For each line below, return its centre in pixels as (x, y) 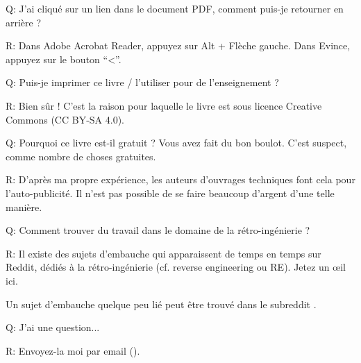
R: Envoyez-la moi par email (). (73, 350)
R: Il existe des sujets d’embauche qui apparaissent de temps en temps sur (163, 253)
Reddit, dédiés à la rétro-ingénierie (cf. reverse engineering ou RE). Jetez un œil (176, 267)
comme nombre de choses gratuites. (81, 156)
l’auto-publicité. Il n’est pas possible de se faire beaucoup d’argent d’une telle (170, 193)
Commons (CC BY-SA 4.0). (65, 119)
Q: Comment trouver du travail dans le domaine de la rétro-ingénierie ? (158, 230)
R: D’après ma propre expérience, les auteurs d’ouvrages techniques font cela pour (180, 179)
